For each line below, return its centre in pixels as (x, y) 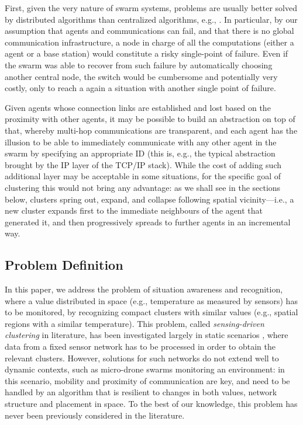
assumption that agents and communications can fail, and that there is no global (149, 31)
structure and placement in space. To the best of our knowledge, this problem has (151, 404)
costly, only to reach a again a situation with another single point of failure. (140, 88)
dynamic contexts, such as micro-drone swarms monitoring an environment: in (145, 369)
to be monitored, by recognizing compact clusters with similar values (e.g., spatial (151, 312)
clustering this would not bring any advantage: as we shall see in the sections (143, 187)
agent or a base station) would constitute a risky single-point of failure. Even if (147, 53)
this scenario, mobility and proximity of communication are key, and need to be (147, 380)
